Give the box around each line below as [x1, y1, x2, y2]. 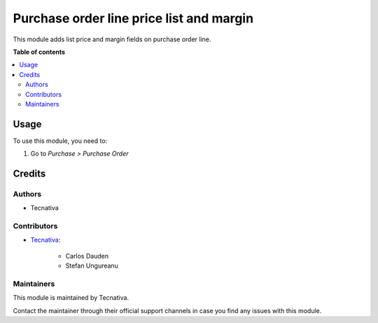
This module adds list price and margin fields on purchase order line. [13, 35, 211, 43]
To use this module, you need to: [13, 137, 108, 145]
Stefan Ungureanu [65, 261, 118, 270]
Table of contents [13, 48, 66, 56]
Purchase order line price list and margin [13, 11, 254, 26]
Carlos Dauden [65, 252, 108, 260]
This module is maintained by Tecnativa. [13, 294, 129, 302]
